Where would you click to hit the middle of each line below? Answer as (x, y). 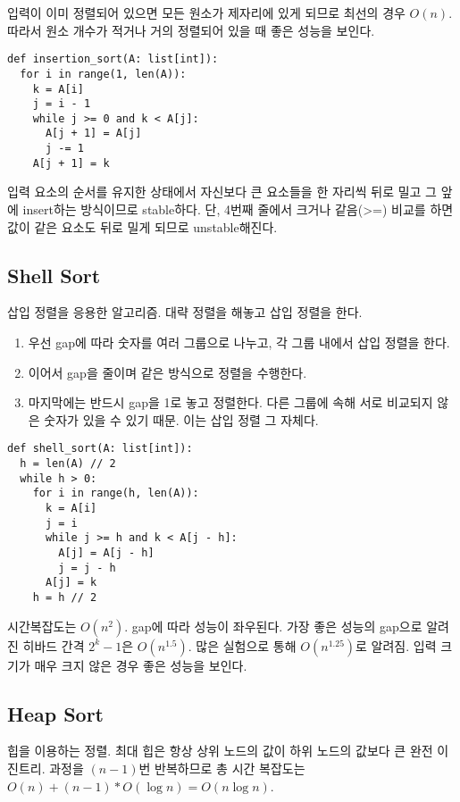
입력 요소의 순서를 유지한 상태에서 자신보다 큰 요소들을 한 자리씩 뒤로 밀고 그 (222, 192)
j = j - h (87, 568)
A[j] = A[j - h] (106, 552)
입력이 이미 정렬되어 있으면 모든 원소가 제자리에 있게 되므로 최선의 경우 (206, 13)
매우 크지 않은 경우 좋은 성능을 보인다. (141, 665)
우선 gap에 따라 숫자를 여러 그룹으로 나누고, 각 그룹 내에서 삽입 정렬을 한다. (239, 343)
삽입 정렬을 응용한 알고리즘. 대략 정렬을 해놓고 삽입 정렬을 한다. (185, 312)
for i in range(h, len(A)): (116, 493)
